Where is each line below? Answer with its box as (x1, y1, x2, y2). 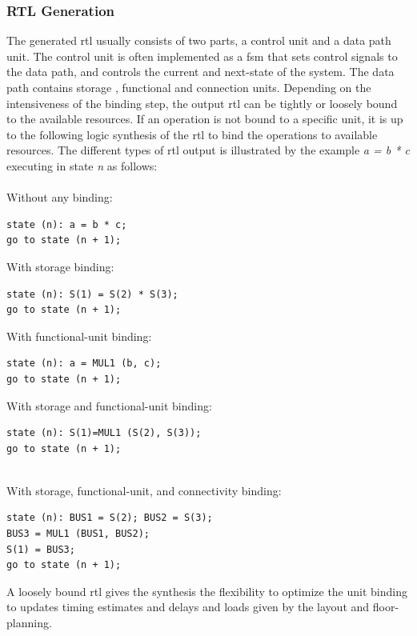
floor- (372, 598, 399, 615)
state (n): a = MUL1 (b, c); (6, 358, 162, 370)
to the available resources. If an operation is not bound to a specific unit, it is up (6, 110, 403, 127)
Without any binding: (6, 189, 113, 206)
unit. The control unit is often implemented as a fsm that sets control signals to (6, 47, 398, 64)
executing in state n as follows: (6, 157, 158, 174)
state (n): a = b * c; (6, 218, 127, 230)
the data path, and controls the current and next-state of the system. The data (6, 63, 395, 80)
